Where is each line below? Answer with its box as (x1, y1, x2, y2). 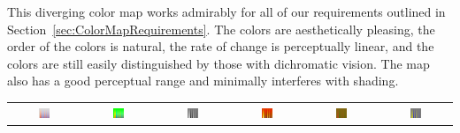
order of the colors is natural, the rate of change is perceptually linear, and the (7, 37, 434, 55)
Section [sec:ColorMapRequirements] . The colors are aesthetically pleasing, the (7, 19, 435, 38)
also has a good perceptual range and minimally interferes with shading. (7, 71, 399, 90)
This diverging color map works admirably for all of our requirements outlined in (7, 3, 446, 20)
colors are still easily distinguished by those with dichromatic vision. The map (7, 54, 430, 72)
